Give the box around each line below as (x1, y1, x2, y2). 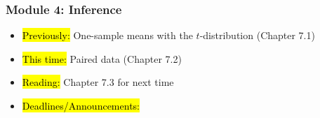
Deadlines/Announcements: (22, 98, 140, 112)
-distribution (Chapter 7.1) (199, 28, 315, 43)
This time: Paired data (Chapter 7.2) (22, 51, 182, 66)
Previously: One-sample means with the (22, 28, 193, 43)
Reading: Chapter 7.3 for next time (22, 75, 174, 89)
